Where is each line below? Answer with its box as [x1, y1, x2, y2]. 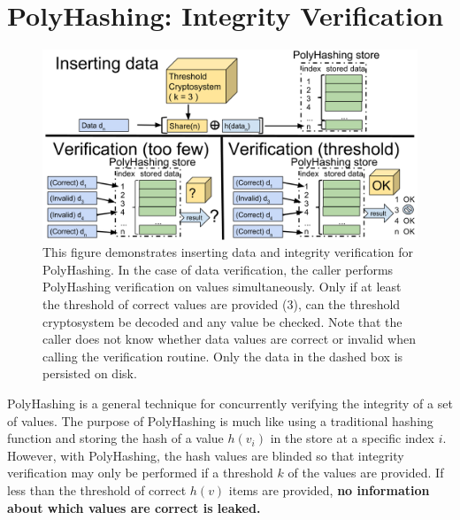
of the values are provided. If [287, 463, 444, 482]
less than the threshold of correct [7, 480, 187, 499]
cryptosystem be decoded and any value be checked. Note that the [42, 312, 402, 330]
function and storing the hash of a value [7, 429, 224, 447]
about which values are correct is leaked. [7, 498, 261, 516]
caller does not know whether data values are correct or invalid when [42, 330, 416, 348]
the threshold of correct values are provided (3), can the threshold [42, 294, 401, 313]
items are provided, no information [228, 480, 430, 499]
